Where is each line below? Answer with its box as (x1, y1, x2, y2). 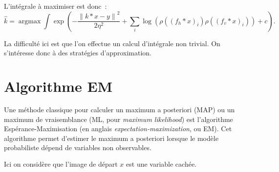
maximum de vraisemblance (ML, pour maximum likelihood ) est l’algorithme (4, 114, 233, 124)
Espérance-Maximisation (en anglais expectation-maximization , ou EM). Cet (4, 123, 232, 134)
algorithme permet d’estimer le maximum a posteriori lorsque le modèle (4, 133, 219, 143)
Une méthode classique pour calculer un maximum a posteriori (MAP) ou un (4, 104, 235, 114)
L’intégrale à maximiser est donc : (4, 1, 107, 11)
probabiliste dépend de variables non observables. (4, 142, 151, 153)
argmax (18, 17, 41, 25)
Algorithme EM (4, 76, 113, 96)
